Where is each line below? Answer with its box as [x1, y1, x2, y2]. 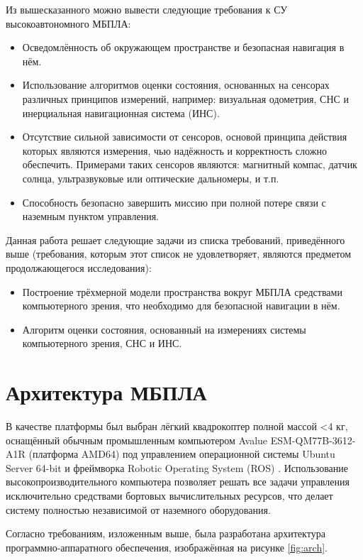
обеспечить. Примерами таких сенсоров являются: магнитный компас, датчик [22, 157, 357, 172]
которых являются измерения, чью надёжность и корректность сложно [22, 143, 327, 158]
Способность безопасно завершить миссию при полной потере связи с [22, 194, 326, 209]
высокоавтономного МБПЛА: [6, 16, 131, 31]
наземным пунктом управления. [22, 209, 159, 224]
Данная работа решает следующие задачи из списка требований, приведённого [6, 232, 345, 247]
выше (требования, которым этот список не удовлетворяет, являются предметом [6, 246, 352, 261]
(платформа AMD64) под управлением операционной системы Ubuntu [28, 446, 335, 461]
